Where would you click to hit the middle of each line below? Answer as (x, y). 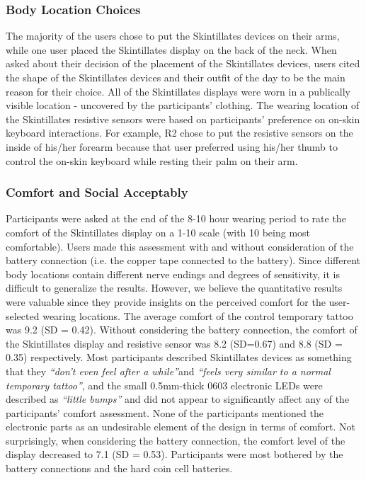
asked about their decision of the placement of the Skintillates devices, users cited (183, 63)
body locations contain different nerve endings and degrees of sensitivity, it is (173, 274)
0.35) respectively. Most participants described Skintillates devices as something (179, 357)
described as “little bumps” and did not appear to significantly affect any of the (178, 399)
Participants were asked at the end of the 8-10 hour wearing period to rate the (176, 218)
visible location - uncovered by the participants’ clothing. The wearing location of (183, 105)
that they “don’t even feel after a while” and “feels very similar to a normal (168, 371)
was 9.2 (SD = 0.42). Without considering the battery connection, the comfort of (182, 330)
